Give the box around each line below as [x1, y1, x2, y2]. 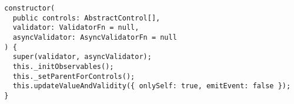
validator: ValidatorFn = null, [12, 23, 139, 32]
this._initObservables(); [12, 62, 114, 71]
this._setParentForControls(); [12, 72, 135, 81]
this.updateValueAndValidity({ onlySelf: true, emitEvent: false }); [12, 82, 291, 91]
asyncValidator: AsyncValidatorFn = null [12, 33, 177, 41]
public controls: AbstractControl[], [12, 13, 161, 22]
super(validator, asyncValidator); [12, 53, 152, 61]
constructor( [4, 4, 55, 12]
